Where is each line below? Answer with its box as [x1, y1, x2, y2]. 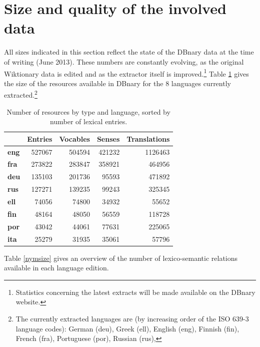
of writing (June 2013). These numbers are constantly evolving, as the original [4, 56, 244, 67]
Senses [96, 133, 120, 144]
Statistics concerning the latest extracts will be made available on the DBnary [15, 286, 255, 297]
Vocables [59, 133, 90, 144]
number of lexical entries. [50, 116, 127, 127]
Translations [126, 133, 170, 144]
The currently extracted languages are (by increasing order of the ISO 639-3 [15, 313, 249, 323]
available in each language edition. [4, 262, 109, 273]
